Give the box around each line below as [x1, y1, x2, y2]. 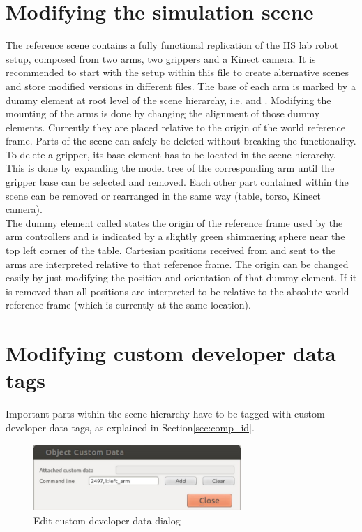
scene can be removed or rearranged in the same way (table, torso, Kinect [6, 188, 321, 202]
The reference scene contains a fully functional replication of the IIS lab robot [6, 38, 339, 52]
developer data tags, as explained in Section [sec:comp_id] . [6, 420, 255, 434]
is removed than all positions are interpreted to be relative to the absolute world [6, 283, 349, 298]
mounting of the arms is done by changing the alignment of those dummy [6, 106, 320, 121]
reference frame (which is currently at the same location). [6, 297, 251, 312]
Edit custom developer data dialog [33, 512, 181, 527]
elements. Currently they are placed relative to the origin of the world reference [6, 119, 345, 134]
